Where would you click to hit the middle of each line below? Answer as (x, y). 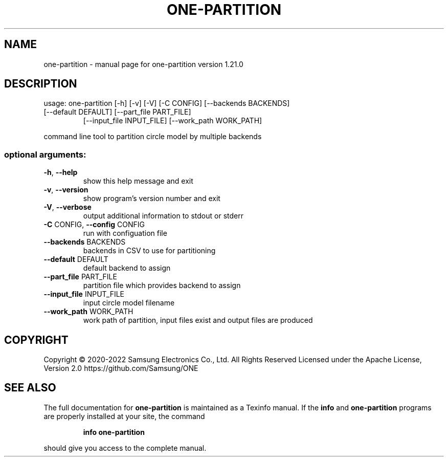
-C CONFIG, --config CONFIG (94, 225)
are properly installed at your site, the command (124, 416)
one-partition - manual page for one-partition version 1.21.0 (143, 64)
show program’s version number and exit (152, 199)
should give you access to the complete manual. (125, 448)
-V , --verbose (68, 207)
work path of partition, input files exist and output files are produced (198, 320)
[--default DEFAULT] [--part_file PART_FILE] (117, 112)
